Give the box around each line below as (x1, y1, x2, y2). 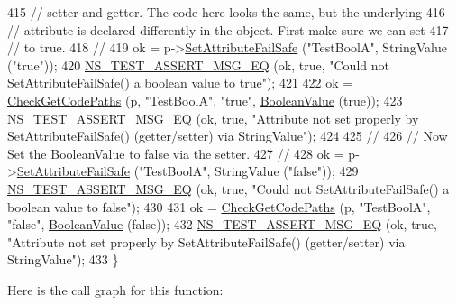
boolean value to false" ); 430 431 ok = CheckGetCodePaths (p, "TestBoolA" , (7, 197, 431, 216)
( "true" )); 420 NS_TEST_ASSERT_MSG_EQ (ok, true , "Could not (7, 55, 389, 74)
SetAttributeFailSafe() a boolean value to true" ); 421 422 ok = (7, 73, 353, 92)
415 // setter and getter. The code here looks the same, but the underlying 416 (7, 3, 445, 21)
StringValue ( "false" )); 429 (214, 162, 359, 180)
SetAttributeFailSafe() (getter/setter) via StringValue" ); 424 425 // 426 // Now (7, 126, 448, 145)
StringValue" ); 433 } (7, 250, 119, 269)
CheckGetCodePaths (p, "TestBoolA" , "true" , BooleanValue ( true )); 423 (7, 90, 403, 109)
